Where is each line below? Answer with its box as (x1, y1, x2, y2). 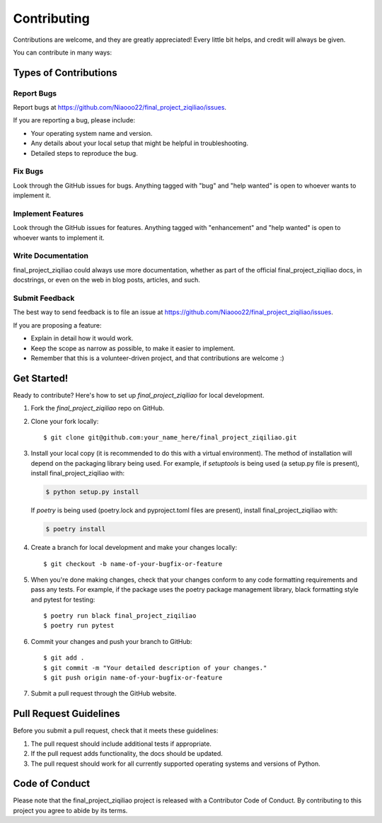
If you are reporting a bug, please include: (13, 116, 136, 125)
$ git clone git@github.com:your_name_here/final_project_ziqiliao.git (43, 434, 297, 442)
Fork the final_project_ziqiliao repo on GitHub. (30, 404, 165, 413)
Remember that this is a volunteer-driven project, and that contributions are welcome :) (30, 354, 284, 362)
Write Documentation (13, 251, 88, 261)
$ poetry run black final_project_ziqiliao (43, 612, 197, 620)
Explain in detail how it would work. (30, 334, 134, 343)
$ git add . (43, 654, 85, 662)
